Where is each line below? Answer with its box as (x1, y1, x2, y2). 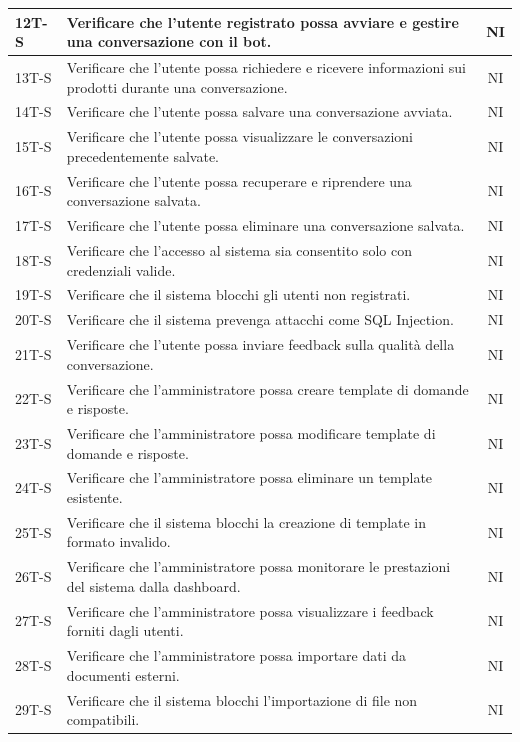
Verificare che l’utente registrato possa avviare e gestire (66, 11, 459, 32)
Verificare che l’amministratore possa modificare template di (66, 422, 436, 443)
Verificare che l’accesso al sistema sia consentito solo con (66, 239, 412, 260)
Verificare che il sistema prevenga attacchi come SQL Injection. (66, 309, 454, 330)
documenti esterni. (66, 664, 180, 685)
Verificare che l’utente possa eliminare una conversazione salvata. (66, 215, 465, 236)
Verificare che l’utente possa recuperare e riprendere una (66, 170, 412, 191)
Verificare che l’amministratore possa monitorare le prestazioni (66, 556, 451, 577)
